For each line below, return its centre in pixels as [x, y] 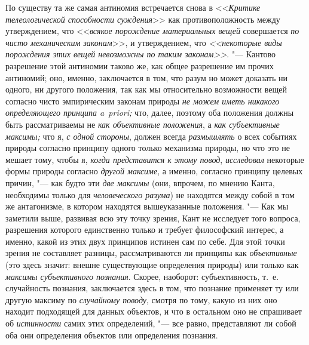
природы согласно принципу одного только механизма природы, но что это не [148, 148]
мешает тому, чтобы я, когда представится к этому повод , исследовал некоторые [155, 159]
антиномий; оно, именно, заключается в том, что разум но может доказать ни [147, 77]
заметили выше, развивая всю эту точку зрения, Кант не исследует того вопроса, [153, 218]
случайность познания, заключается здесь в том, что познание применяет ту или [152, 288]
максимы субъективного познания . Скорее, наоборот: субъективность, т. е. [142, 276]
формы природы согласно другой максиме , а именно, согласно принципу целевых [154, 171]
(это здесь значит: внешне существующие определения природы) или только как [152, 265]
